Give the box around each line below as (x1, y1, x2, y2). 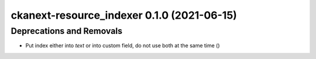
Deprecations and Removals (11, 26, 123, 36)
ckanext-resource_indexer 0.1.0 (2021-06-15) (11, 9, 237, 22)
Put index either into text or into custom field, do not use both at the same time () (25, 42, 220, 49)
